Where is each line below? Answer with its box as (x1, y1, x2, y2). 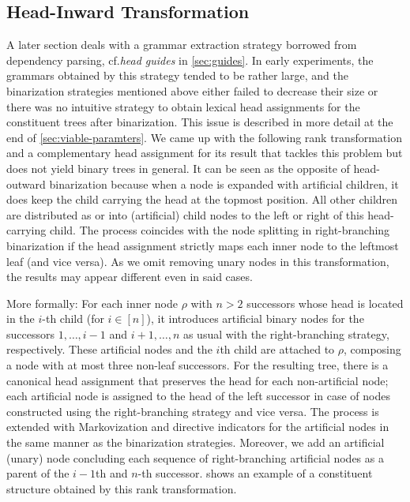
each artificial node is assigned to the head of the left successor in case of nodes (6, 388, 390, 404)
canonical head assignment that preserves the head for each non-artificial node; (6, 372, 389, 388)
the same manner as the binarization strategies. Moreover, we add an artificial (6, 434, 385, 451)
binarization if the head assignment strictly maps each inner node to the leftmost (6, 237, 399, 253)
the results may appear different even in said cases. (6, 268, 253, 285)
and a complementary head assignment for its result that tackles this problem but (6, 144, 403, 161)
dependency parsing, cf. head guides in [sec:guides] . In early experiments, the (6, 51, 374, 68)
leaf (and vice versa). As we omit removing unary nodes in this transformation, (6, 253, 389, 269)
